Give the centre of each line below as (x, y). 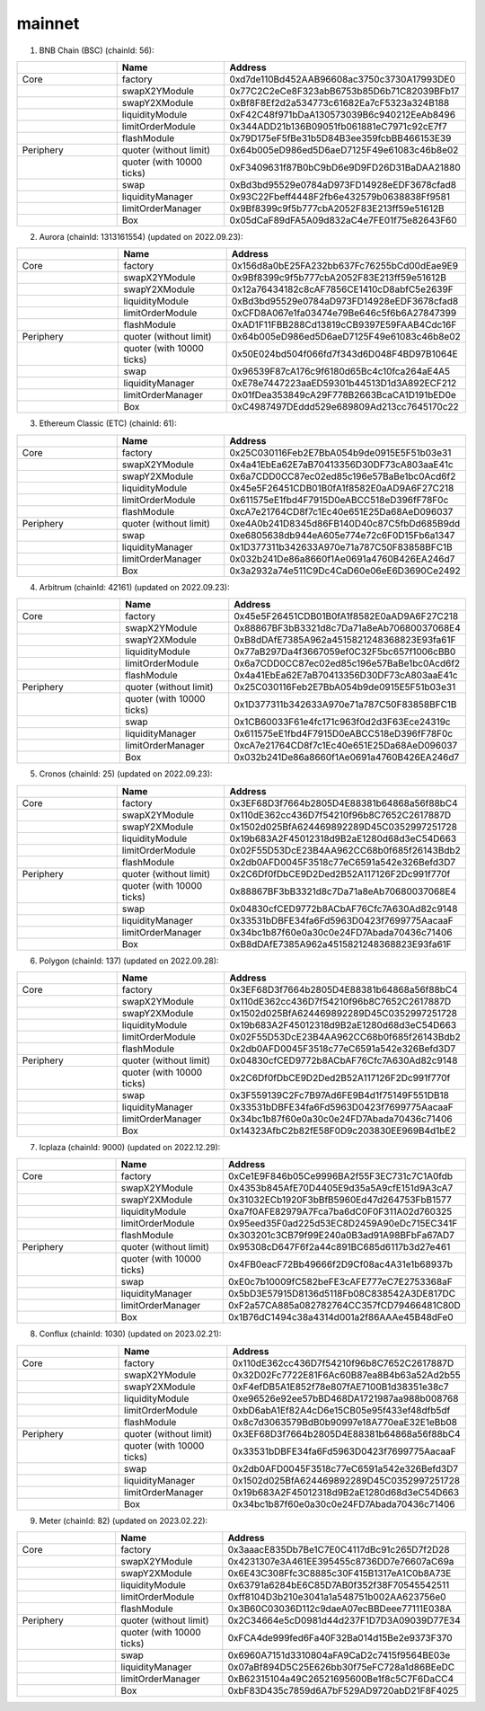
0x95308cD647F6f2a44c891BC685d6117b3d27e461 (339, 1247)
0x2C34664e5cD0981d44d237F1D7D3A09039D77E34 (344, 1620)
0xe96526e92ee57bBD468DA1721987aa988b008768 (345, 1398)
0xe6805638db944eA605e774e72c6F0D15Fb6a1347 (342, 535)
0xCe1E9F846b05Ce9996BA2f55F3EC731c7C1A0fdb (340, 1176)
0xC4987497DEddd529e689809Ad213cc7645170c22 (345, 407)
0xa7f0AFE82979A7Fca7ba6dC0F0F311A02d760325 (340, 1211)
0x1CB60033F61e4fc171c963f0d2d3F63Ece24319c (342, 722)
